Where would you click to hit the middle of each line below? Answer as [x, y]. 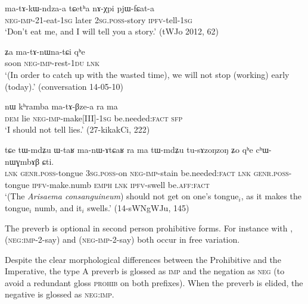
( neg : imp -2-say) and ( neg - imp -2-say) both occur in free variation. [122, 239]
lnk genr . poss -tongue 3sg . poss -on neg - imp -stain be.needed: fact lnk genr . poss [147, 173]
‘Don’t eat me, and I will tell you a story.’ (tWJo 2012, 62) [112, 31]
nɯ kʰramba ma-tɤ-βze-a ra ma [61, 106]
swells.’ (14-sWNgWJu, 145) [138, 207]
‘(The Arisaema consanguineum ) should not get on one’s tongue [122, 196]
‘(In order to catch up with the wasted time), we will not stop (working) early [147, 74]
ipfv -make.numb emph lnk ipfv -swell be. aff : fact [121, 184]
